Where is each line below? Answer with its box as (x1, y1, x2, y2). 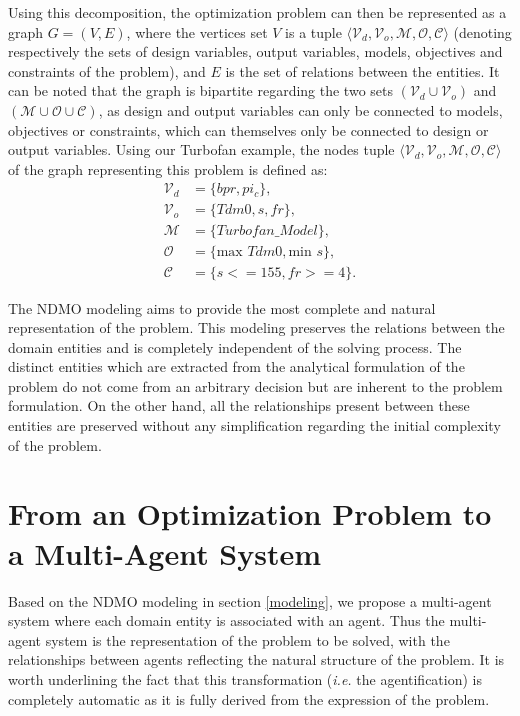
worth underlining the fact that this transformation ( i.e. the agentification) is (8, 668, 483, 689)
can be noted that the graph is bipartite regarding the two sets (8, 80, 393, 101)
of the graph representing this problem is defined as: (8, 158, 328, 179)
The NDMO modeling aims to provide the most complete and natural (8, 297, 436, 318)
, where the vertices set (126, 21, 268, 42)
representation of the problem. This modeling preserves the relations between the (8, 317, 505, 338)
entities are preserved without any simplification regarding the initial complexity (8, 415, 501, 436)
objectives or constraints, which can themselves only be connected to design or (8, 119, 489, 140)
